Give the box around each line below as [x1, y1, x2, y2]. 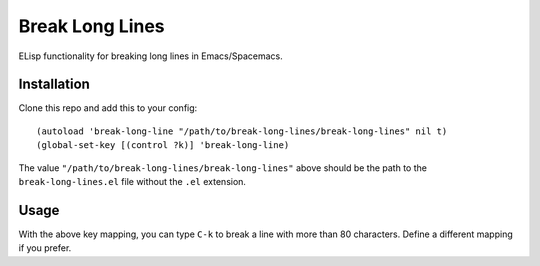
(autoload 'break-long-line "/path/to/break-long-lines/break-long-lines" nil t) [36, 125, 448, 137]
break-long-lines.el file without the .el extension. [18, 176, 247, 188]
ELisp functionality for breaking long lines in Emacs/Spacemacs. [18, 50, 284, 62]
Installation [18, 76, 90, 93]
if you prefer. [18, 242, 72, 254]
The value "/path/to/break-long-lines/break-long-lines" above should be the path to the [18, 161, 427, 174]
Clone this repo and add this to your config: [18, 102, 198, 114]
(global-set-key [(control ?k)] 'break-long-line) [36, 140, 290, 151]
